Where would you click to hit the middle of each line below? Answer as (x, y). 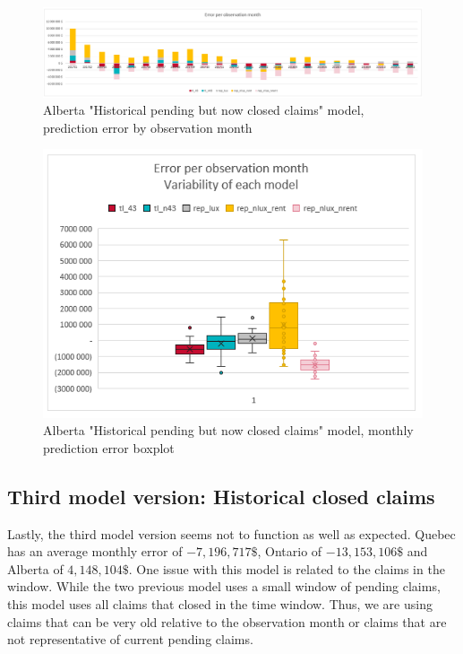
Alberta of (35, 568)
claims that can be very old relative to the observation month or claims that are (227, 621)
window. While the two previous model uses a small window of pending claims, (224, 586)
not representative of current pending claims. (130, 639)
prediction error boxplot (109, 447)
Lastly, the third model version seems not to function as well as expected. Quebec (231, 533)
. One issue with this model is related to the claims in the (287, 568)
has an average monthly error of (95, 551)
